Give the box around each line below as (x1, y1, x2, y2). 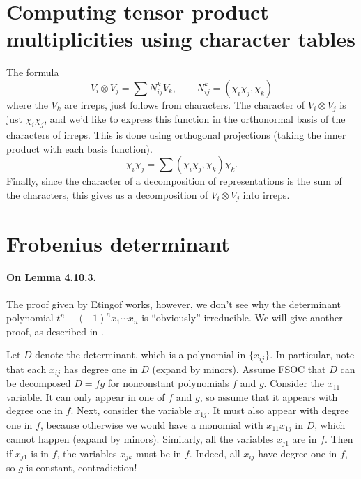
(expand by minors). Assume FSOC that (152, 361, 326, 376)
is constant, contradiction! (26, 460, 137, 475)
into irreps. (243, 187, 290, 202)
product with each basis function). (6, 141, 153, 155)
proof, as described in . (6, 324, 104, 338)
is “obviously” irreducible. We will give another (141, 310, 343, 325)
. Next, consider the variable (70, 403, 192, 418)
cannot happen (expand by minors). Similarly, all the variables (6, 432, 274, 446)
